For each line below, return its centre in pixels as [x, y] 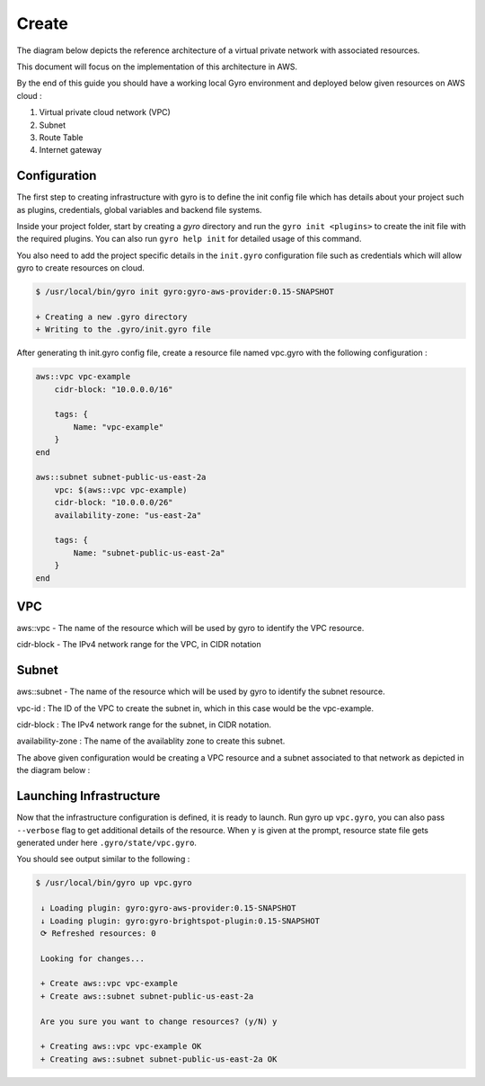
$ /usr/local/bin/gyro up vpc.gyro [114, 883]
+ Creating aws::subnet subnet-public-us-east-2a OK [159, 1059]
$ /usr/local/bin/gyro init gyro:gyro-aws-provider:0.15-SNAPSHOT [185, 292]
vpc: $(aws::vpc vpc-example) [121, 490]
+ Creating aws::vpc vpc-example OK [121, 1046]
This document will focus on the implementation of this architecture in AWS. [157, 67]
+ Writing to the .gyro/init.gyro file [123, 329]
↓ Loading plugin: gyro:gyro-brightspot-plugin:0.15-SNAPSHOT [181, 921]
